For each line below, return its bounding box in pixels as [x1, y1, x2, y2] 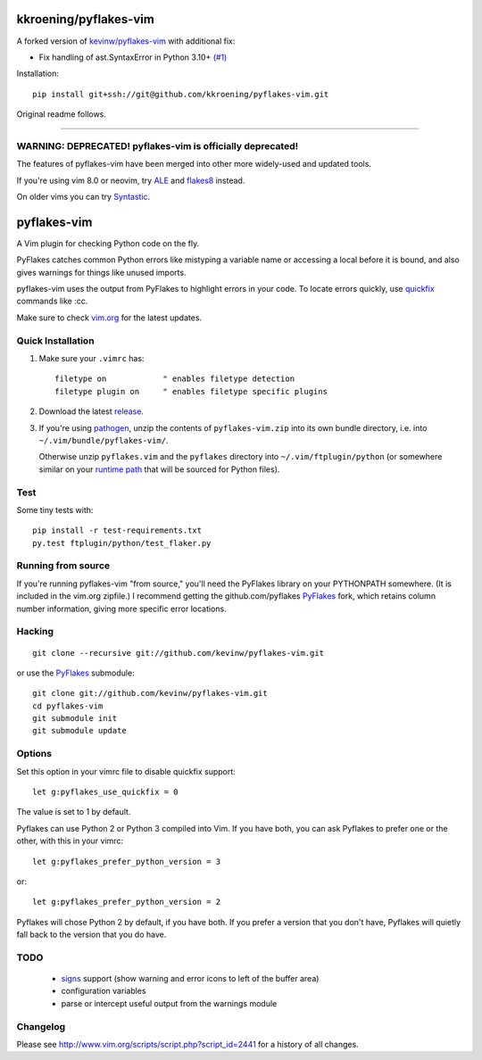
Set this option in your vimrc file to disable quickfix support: [16, 766, 236, 776]
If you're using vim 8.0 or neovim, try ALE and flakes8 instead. [16, 175, 245, 186]
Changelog [16, 1020, 66, 1032]
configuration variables [61, 986, 146, 997]
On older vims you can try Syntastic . [16, 192, 151, 202]
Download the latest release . [38, 406, 145, 417]
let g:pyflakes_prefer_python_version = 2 [32, 897, 221, 907]
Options [16, 748, 53, 760]
